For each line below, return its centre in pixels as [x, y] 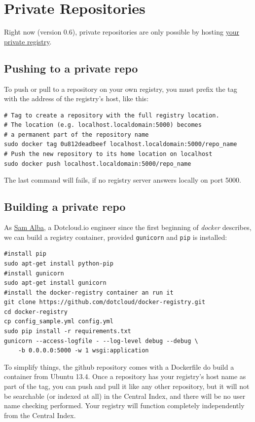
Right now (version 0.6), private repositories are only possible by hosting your [122, 32]
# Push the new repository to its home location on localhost [108, 154]
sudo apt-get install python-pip [59, 263]
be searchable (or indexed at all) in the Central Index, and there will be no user [125, 396]
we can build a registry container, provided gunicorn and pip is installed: [116, 237]
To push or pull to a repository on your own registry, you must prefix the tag [121, 89]
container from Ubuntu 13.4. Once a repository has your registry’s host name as [125, 376]
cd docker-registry [36, 312]
